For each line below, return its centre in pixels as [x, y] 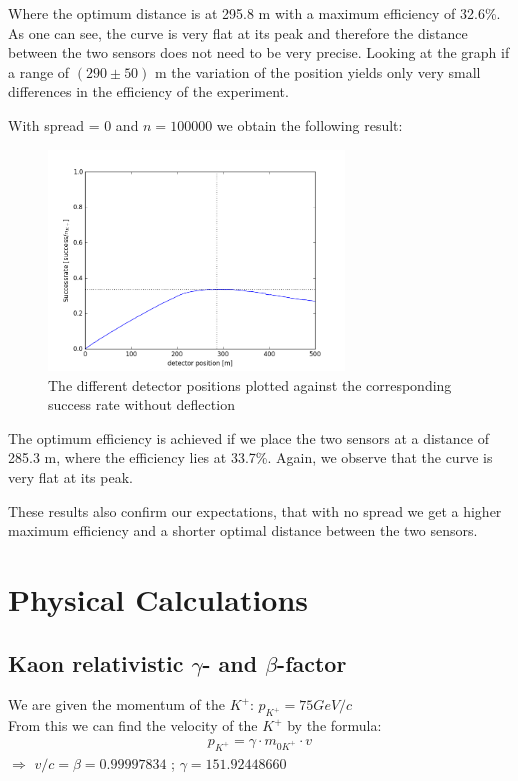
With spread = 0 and [73, 124]
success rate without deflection [141, 404]
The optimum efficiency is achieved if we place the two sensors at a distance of [248, 437]
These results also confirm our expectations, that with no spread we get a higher [255, 510]
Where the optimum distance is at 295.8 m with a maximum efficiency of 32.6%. [254, 13]
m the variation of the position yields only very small [318, 71]
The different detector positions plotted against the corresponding [250, 384]
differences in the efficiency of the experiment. [148, 91]
